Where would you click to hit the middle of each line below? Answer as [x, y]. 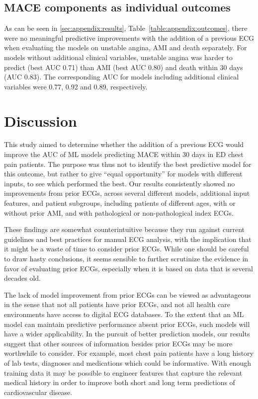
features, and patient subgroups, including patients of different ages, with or [120, 203]
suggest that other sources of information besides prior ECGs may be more [118, 343]
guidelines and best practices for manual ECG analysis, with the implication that [128, 239]
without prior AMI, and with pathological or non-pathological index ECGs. [119, 212]
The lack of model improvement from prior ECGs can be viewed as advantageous [128, 294]
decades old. [22, 278]
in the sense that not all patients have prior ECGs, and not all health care [117, 304]
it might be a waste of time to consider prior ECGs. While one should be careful [127, 249]
